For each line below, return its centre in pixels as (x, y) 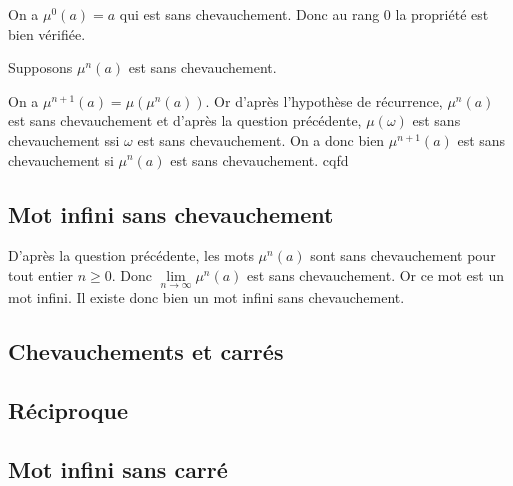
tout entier (40, 274)
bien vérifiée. (47, 33)
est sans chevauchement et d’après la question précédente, (185, 120)
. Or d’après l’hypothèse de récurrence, (324, 100)
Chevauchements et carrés (146, 351)
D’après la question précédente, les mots (131, 255)
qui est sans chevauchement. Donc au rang (249, 14)
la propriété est (442, 14)
